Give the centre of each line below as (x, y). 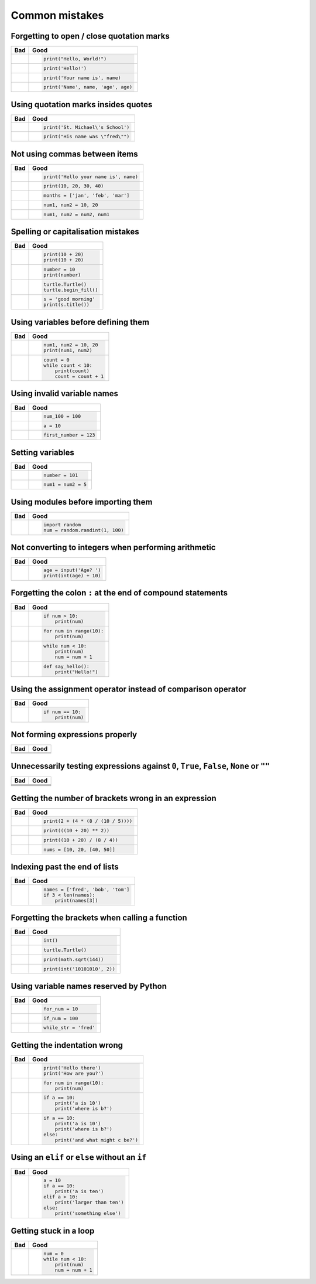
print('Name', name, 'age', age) (88, 87)
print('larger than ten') (89, 1202)
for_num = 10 (61, 1009)
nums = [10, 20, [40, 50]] (79, 849)
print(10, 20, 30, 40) (74, 186)
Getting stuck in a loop (53, 1231)
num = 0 (54, 1253)
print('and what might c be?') (97, 1140)
